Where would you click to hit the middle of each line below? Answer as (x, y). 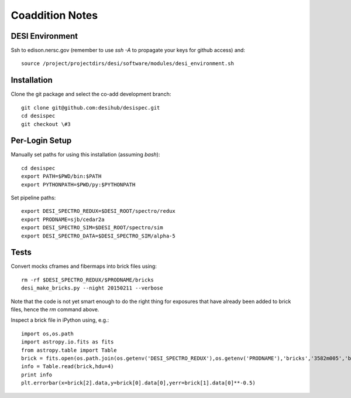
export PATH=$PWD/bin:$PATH (61, 176)
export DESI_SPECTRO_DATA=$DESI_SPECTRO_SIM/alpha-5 (98, 236)
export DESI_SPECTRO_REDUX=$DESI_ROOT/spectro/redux (98, 211)
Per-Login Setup (41, 141)
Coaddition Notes (54, 15)
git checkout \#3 (46, 124)
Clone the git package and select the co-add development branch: (91, 94)
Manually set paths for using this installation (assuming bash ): (85, 155)
